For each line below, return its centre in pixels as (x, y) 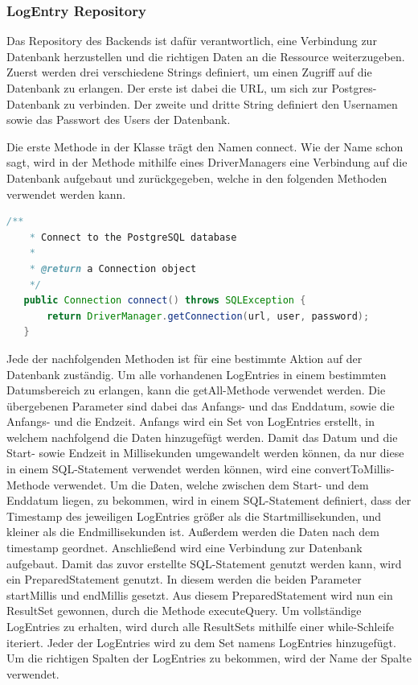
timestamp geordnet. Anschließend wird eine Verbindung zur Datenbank (184, 548)
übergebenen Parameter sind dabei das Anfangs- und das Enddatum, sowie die (201, 405)
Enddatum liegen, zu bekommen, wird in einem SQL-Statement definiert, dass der (209, 500)
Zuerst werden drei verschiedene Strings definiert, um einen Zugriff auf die (189, 72)
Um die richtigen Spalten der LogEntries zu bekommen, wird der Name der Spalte (209, 658)
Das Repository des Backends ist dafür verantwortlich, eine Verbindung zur (192, 41)
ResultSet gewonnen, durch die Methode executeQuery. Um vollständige (184, 611)
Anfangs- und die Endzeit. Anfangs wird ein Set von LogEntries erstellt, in (191, 421)
